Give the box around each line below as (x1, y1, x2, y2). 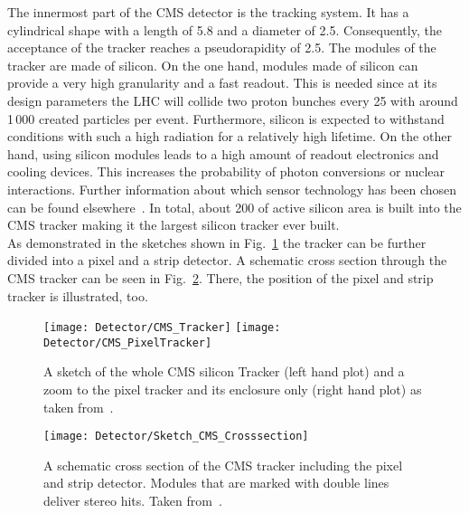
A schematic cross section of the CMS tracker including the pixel (43, 455, 403, 474)
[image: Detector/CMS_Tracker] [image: (43, 321, 281, 335)
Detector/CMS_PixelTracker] (43, 336, 212, 349)
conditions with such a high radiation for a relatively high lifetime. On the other (7, 127, 452, 146)
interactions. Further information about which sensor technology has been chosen (7, 179, 457, 198)
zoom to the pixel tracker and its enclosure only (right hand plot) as (43, 380, 422, 398)
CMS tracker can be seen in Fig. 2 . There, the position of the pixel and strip (7, 268, 434, 287)
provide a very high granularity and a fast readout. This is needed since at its (7, 73, 437, 92)
